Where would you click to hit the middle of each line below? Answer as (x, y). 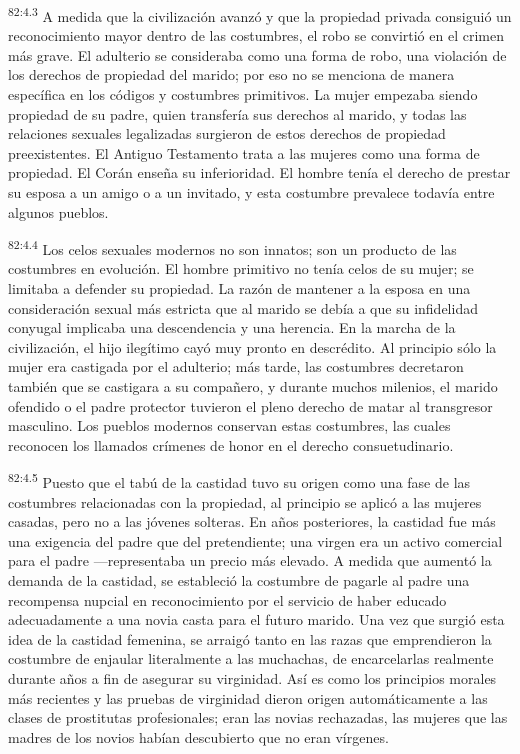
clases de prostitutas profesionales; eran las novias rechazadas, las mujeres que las (258, 717)
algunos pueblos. (58, 211)
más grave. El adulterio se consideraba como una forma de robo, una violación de (257, 54)
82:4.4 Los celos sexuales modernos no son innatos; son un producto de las (232, 247)
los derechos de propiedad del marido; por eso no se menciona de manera (231, 74)
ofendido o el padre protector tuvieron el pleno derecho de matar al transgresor (250, 405)
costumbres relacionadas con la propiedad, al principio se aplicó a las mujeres (245, 501)
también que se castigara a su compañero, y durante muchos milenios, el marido (253, 386)
